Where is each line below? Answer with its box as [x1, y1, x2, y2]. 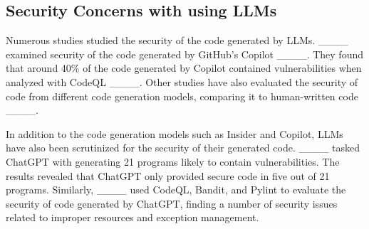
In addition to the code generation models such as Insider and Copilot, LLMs [6, 126, 343, 141]
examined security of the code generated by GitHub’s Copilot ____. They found [6, 46, 364, 61]
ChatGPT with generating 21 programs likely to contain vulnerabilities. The [6, 154, 340, 169]
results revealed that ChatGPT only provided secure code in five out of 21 [6, 168, 330, 183]
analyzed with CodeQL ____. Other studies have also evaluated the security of [6, 74, 358, 89]
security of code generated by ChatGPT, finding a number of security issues [6, 196, 338, 211]
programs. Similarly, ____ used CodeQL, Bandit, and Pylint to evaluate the [6, 182, 346, 197]
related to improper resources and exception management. [6, 210, 259, 225]
